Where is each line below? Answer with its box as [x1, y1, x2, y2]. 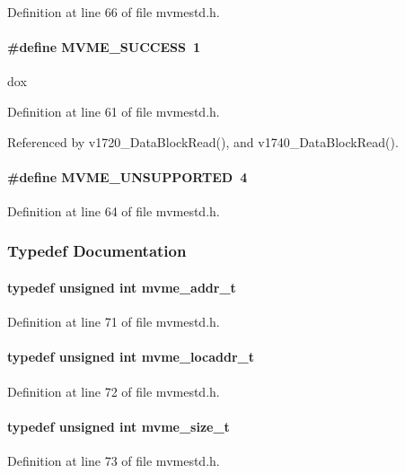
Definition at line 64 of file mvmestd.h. [7, 201, 220, 220]
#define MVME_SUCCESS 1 [7, 38, 201, 57]
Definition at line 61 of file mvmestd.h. [7, 101, 220, 120]
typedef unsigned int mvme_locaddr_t [7, 347, 254, 366]
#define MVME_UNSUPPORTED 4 [7, 167, 248, 186]
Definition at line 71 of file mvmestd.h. [7, 312, 220, 331]
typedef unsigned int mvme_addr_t [7, 278, 236, 296]
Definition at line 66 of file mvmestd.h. [7, 3, 220, 21]
